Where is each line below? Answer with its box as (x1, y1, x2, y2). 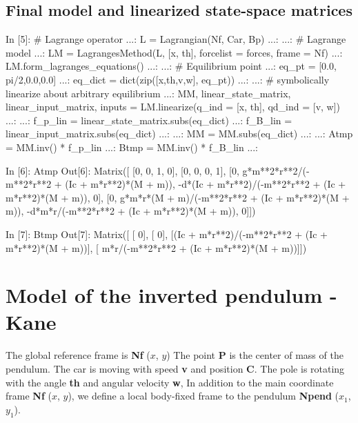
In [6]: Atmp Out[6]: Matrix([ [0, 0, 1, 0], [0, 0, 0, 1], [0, (6, 163, 239, 177)
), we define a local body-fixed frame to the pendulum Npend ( (68, 388, 339, 403)
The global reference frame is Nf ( (6, 348, 150, 362)
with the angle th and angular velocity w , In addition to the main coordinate (6, 375, 334, 389)
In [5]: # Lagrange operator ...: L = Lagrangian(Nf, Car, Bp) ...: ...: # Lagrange (6, 32, 346, 46)
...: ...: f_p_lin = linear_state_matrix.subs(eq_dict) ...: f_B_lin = (6, 112, 292, 127)
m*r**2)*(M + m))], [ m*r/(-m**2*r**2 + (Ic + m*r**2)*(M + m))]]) (6, 240, 307, 255)
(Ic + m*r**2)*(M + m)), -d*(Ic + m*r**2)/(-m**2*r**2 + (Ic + (65, 177, 346, 191)
